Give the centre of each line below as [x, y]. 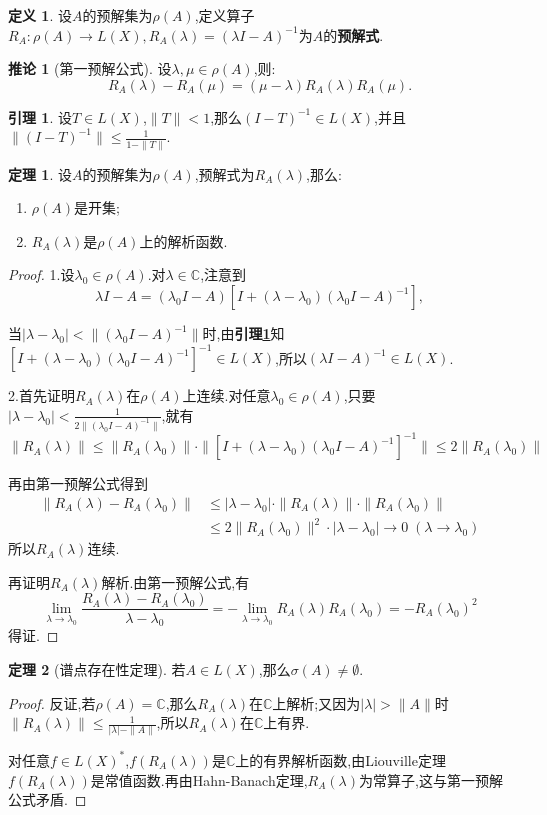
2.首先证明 [41, 395]
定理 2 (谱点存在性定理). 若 [97, 668]
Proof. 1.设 [41, 274]
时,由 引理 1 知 [243, 333]
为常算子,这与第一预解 [431, 779]
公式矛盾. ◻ [47, 799]
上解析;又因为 [316, 702]
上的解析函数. [183, 240]
